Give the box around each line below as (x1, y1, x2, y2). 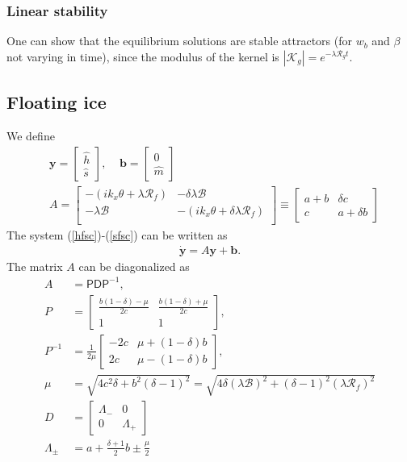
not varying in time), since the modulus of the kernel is (6, 48, 279, 65)
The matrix (6, 257, 63, 274)
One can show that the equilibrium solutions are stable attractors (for (6, 32, 352, 49)
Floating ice (6, 89, 107, 114)
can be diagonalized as (78, 257, 190, 274)
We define (6, 127, 55, 144)
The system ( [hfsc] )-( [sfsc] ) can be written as (6, 226, 228, 243)
